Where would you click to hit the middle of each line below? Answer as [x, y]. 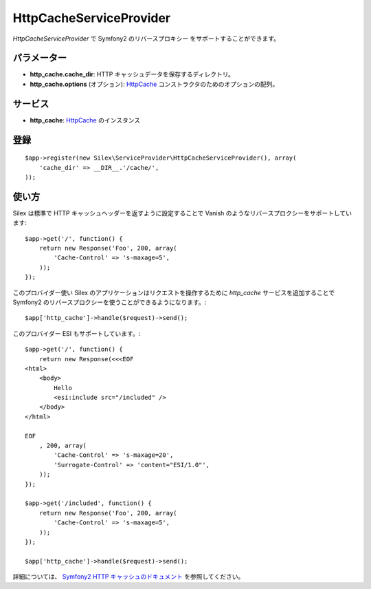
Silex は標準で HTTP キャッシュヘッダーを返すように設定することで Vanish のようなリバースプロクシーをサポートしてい [182, 213]
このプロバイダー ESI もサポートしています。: [77, 333]
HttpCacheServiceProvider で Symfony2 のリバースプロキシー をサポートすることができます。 [146, 39]
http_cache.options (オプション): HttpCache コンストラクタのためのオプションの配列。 [154, 84]
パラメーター [40, 58]
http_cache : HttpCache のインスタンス [85, 120]
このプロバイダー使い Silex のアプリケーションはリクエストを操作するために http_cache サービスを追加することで [174, 292]
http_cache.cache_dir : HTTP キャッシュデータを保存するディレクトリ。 [132, 74]
